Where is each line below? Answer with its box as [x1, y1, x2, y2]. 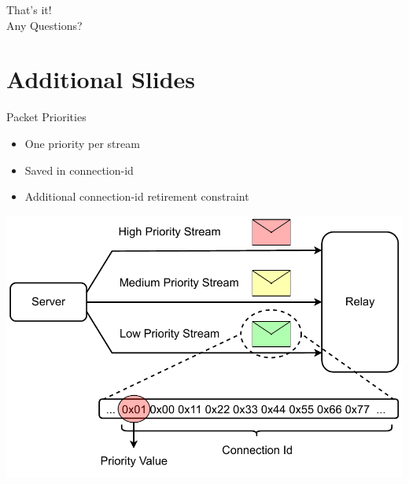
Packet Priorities [6, 109, 87, 125]
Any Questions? [6, 17, 83, 33]
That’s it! [6, 2, 52, 17]
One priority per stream [24, 135, 140, 151]
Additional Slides [6, 63, 196, 95]
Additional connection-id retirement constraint [24, 188, 249, 205]
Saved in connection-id [24, 161, 134, 178]
